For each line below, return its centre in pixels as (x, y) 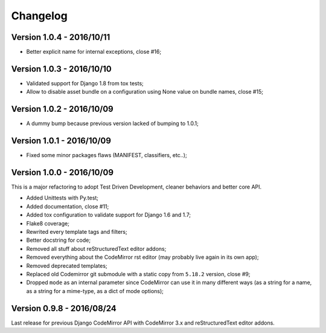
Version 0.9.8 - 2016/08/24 (64, 308)
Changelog (39, 16)
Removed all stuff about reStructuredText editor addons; (96, 248)
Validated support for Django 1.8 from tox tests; (85, 83)
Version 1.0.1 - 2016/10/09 (61, 141)
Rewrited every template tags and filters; (77, 232)
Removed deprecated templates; (67, 265)
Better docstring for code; (58, 240)
